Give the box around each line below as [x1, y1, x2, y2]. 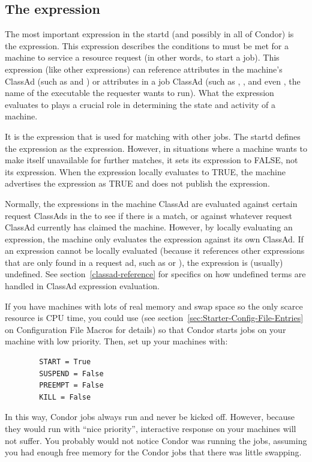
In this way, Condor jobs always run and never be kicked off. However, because [5, 410, 295, 423]
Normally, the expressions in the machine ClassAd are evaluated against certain [5, 197, 298, 209]
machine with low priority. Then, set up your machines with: [5, 335, 228, 347]
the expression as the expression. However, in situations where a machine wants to [5, 142, 307, 154]
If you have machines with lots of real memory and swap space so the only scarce [5, 299, 303, 312]
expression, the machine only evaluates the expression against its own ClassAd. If [5, 232, 304, 245]
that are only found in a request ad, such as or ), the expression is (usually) [5, 256, 283, 268]
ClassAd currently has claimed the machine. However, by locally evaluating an [5, 221, 293, 233]
